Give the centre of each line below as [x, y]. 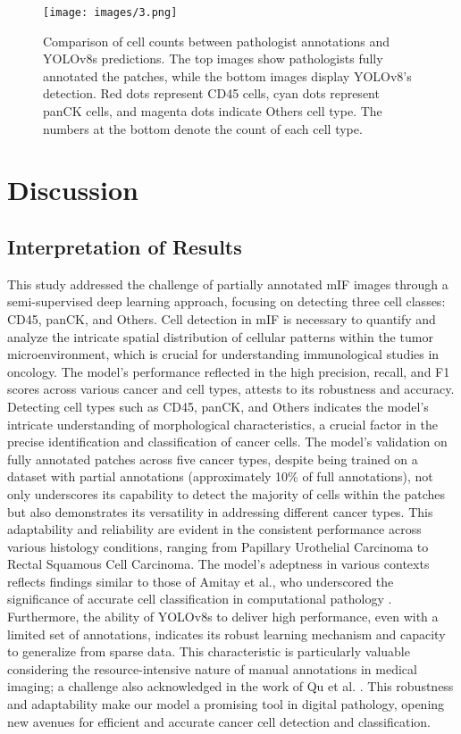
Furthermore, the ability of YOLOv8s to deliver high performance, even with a [223, 617]
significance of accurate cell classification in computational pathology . [200, 599]
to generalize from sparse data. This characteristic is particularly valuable [209, 651]
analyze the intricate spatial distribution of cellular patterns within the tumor [220, 336]
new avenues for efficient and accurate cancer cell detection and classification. [219, 721]
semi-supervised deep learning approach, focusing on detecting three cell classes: [226, 301]
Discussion [73, 190]
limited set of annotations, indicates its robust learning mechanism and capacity [226, 634]
